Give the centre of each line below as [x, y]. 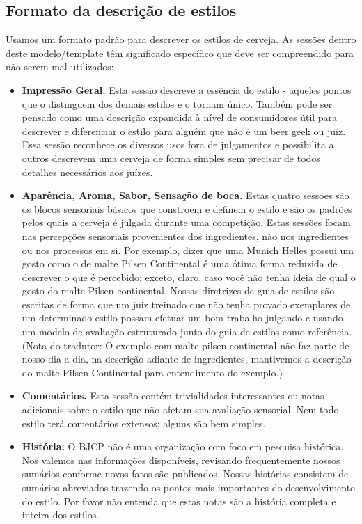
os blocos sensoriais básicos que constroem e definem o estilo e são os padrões [187, 208]
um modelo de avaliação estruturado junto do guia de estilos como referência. [187, 332]
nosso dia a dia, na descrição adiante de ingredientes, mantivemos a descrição [187, 359]
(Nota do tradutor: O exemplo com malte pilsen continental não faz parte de [186, 345]
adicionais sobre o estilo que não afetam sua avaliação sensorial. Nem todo [180, 410]
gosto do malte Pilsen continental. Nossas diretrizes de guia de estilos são [178, 291]
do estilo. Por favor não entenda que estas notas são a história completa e [179, 501]
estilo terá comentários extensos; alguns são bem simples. [144, 423]
